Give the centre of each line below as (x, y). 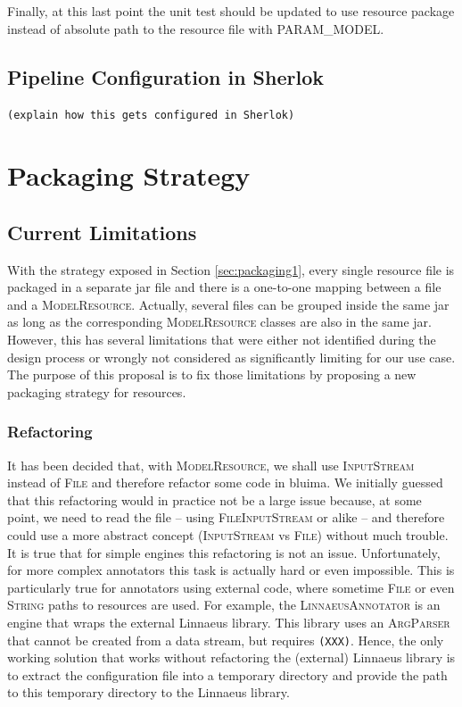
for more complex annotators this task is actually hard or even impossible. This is (231, 570)
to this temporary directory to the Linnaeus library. (148, 692)
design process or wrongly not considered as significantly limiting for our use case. (231, 357)
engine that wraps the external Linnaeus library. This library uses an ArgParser (229, 622)
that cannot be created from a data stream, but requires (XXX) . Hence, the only (226, 640)
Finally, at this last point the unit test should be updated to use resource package (231, 11)
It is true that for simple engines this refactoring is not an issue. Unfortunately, (224, 552)
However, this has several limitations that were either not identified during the (222, 339)
